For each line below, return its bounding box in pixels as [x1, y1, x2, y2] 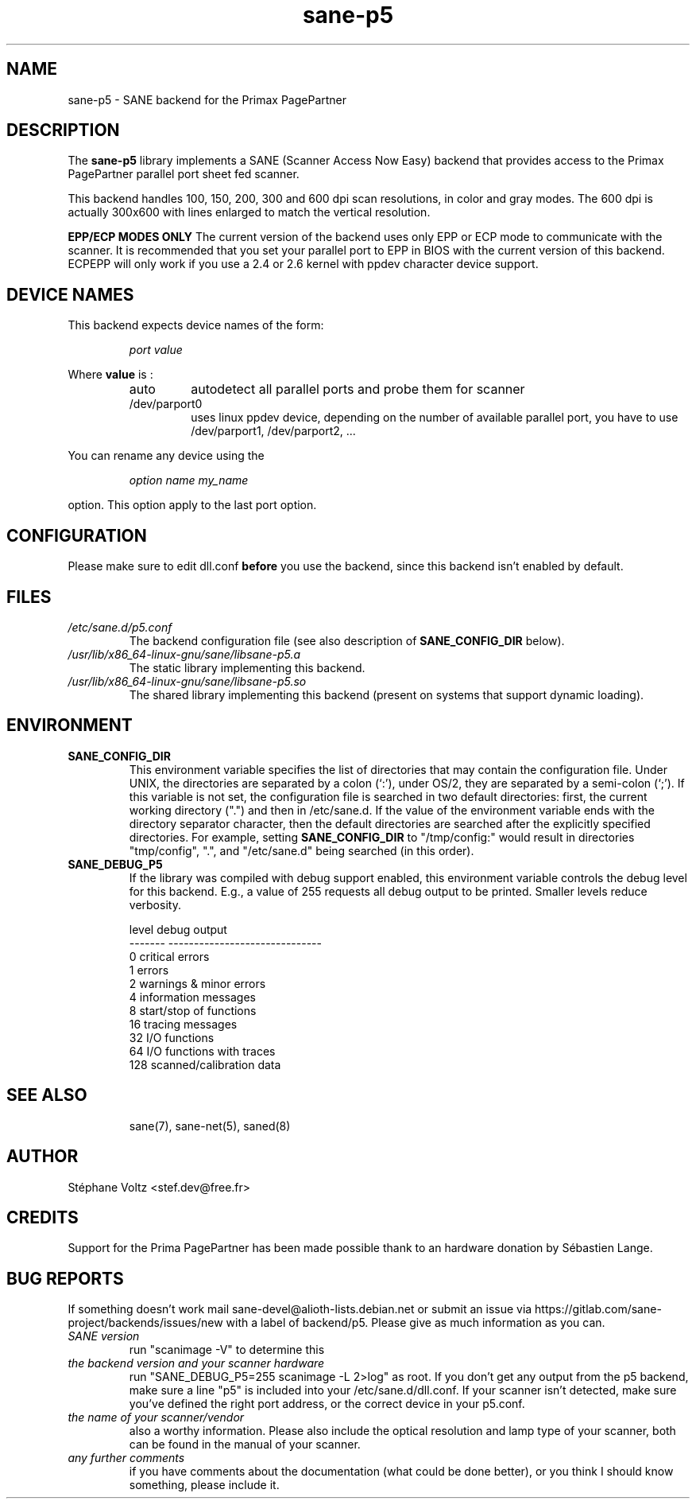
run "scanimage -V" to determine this [129, 1343, 325, 1357]
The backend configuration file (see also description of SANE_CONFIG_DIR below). [129, 633, 565, 647]
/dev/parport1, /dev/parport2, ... [191, 424, 356, 438]
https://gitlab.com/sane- [535, 1302, 662, 1316]
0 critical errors [129, 949, 210, 963]
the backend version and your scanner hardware [68, 1356, 325, 1371]
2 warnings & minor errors [129, 976, 266, 990]
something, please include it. [129, 1478, 280, 1492]
